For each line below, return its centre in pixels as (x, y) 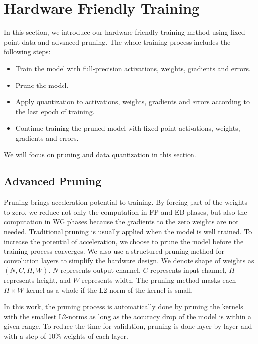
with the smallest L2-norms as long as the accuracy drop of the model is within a (128, 316)
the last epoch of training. (55, 111)
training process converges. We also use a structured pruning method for (114, 251)
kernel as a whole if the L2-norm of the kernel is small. (110, 290)
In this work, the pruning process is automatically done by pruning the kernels (124, 306)
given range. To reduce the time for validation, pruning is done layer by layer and (128, 326)
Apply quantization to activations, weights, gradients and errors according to (132, 102)
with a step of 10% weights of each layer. (66, 335)
